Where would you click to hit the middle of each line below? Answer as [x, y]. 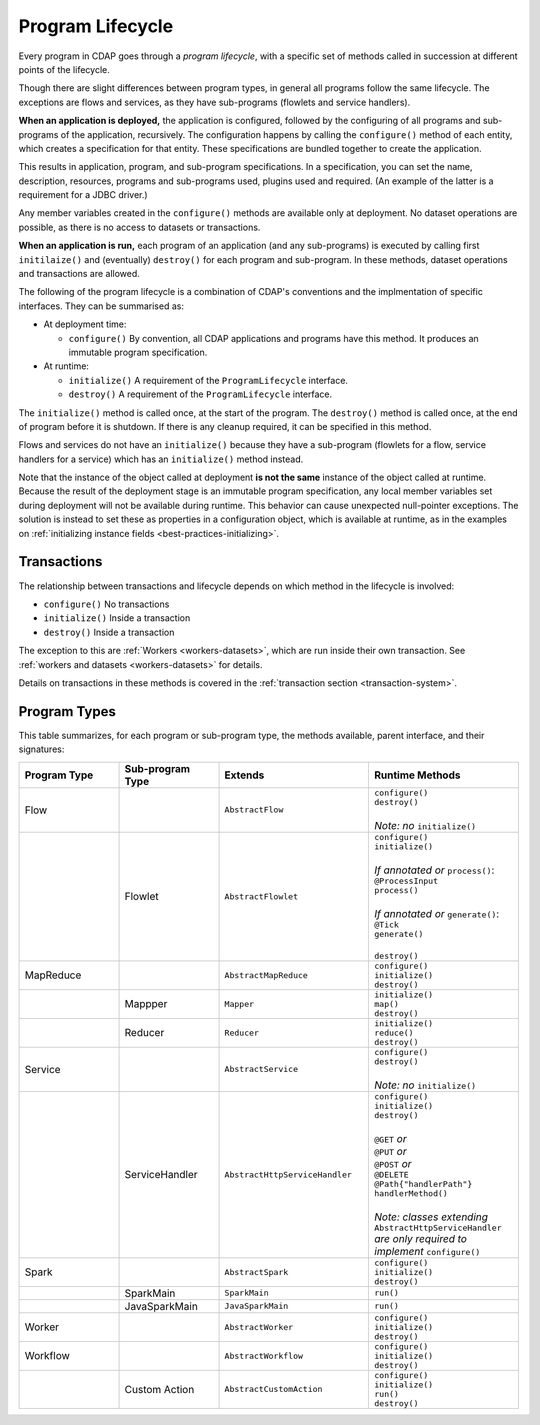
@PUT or [390, 1151]
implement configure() [427, 1251]
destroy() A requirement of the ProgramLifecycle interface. [200, 394]
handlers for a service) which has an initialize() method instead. [161, 459]
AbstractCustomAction [273, 1389]
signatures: [41, 749]
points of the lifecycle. [64, 69]
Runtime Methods [417, 775]
